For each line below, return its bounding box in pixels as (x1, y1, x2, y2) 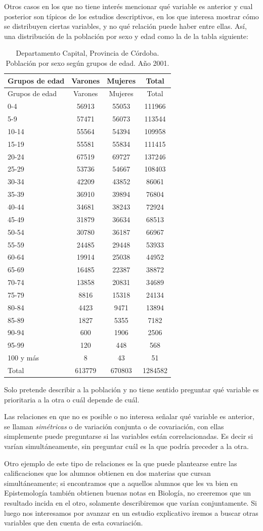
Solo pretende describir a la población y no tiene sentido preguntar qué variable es (4, 384, 259, 395)
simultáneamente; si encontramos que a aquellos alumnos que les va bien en (4, 477, 238, 488)
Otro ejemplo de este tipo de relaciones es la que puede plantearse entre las (4, 458, 237, 468)
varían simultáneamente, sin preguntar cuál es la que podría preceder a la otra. (4, 441, 249, 452)
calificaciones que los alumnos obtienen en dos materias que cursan (4, 468, 211, 478)
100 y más (8, 352, 39, 363)
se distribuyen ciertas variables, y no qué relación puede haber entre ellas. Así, (4, 21, 247, 31)
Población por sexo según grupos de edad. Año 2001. (6, 57, 169, 68)
